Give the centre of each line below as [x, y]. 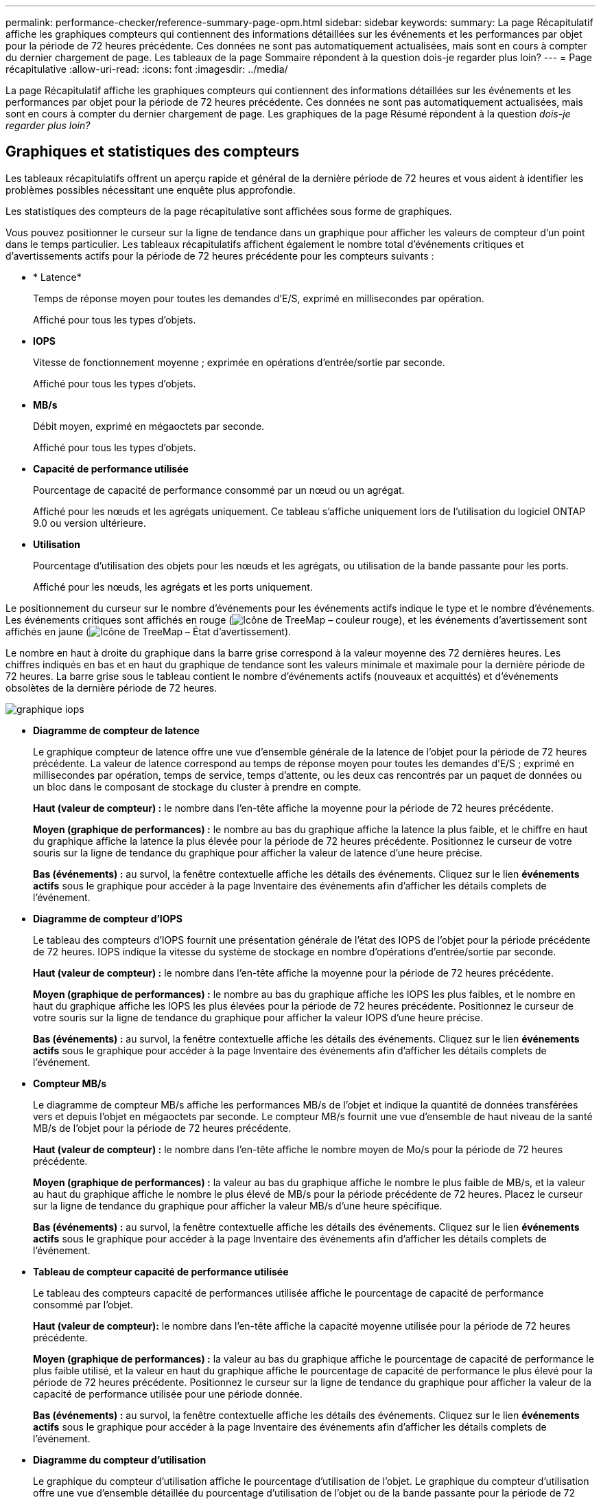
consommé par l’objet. [83, 1304]
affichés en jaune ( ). [149, 631]
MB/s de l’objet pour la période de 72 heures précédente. [162, 1128]
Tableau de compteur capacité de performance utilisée [161, 1271]
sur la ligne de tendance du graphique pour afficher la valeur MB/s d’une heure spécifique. [238, 1205]
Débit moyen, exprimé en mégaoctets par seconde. [149, 426]
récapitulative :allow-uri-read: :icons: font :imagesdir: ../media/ [147, 69]
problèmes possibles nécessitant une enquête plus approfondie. [151, 190]
